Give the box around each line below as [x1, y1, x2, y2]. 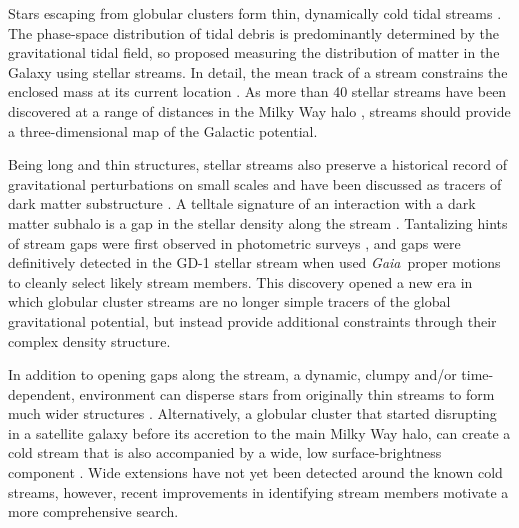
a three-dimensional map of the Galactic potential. [8, 120, 318, 141]
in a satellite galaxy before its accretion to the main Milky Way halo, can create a [8, 422, 511, 443]
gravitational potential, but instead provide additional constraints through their [8, 310, 497, 331]
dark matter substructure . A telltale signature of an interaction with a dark [8, 193, 476, 214]
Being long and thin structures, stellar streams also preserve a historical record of [8, 154, 507, 175]
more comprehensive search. [8, 501, 179, 522]
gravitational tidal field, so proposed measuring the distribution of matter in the [8, 42, 500, 63]
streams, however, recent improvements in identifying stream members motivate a [8, 481, 509, 502]
